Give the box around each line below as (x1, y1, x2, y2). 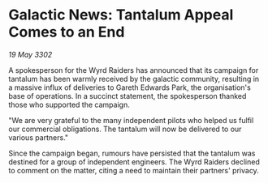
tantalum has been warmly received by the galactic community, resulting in (8, 74, 260, 83)
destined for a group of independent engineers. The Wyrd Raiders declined (8, 156, 260, 167)
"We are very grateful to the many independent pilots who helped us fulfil (8, 115, 254, 125)
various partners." (8, 132, 69, 143)
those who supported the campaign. (8, 100, 130, 109)
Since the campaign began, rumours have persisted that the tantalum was (8, 148, 256, 158)
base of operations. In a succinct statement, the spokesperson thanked (8, 91, 247, 100)
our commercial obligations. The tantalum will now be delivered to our (8, 124, 242, 134)
